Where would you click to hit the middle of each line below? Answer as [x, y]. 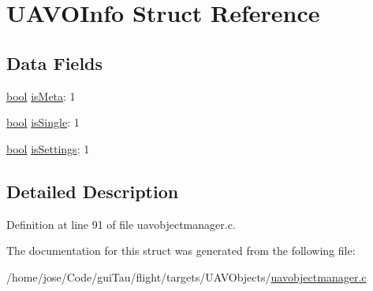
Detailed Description [93, 191]
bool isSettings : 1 [48, 148]
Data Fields [55, 63]
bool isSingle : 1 [43, 122]
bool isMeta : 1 [41, 96]
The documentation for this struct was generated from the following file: [181, 250]
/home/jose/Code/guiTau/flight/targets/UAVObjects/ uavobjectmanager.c [186, 276]
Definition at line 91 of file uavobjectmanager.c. [121, 224]
